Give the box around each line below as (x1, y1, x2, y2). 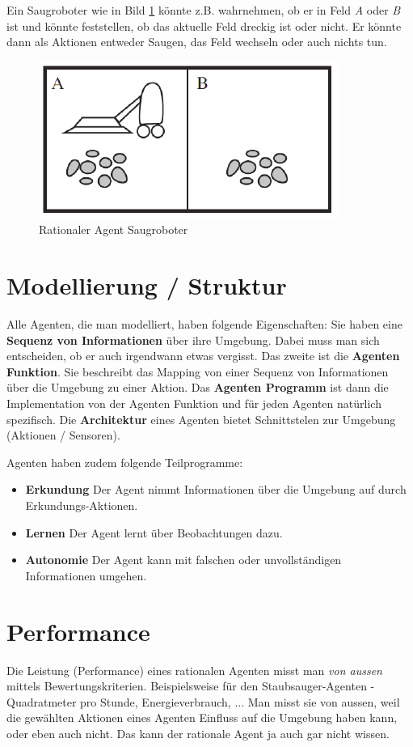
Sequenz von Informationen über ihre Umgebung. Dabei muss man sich (6, 331, 380, 348)
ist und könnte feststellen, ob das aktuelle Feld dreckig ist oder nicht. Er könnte (6, 17, 402, 34)
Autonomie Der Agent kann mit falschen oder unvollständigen (25, 551, 342, 568)
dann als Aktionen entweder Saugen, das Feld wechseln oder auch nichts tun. (6, 33, 387, 50)
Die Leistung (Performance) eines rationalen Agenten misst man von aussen (6, 661, 382, 678)
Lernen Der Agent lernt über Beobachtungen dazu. (25, 524, 283, 541)
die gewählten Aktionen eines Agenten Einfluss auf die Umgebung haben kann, (6, 709, 398, 726)
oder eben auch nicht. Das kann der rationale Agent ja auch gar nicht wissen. (6, 724, 390, 741)
